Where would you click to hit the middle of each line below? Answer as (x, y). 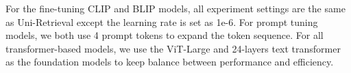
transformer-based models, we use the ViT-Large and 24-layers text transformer (173, 48)
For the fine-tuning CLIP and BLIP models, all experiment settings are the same (175, 8)
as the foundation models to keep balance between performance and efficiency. (170, 62)
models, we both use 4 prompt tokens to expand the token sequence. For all (165, 35)
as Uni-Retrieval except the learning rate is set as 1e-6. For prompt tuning (162, 21)
